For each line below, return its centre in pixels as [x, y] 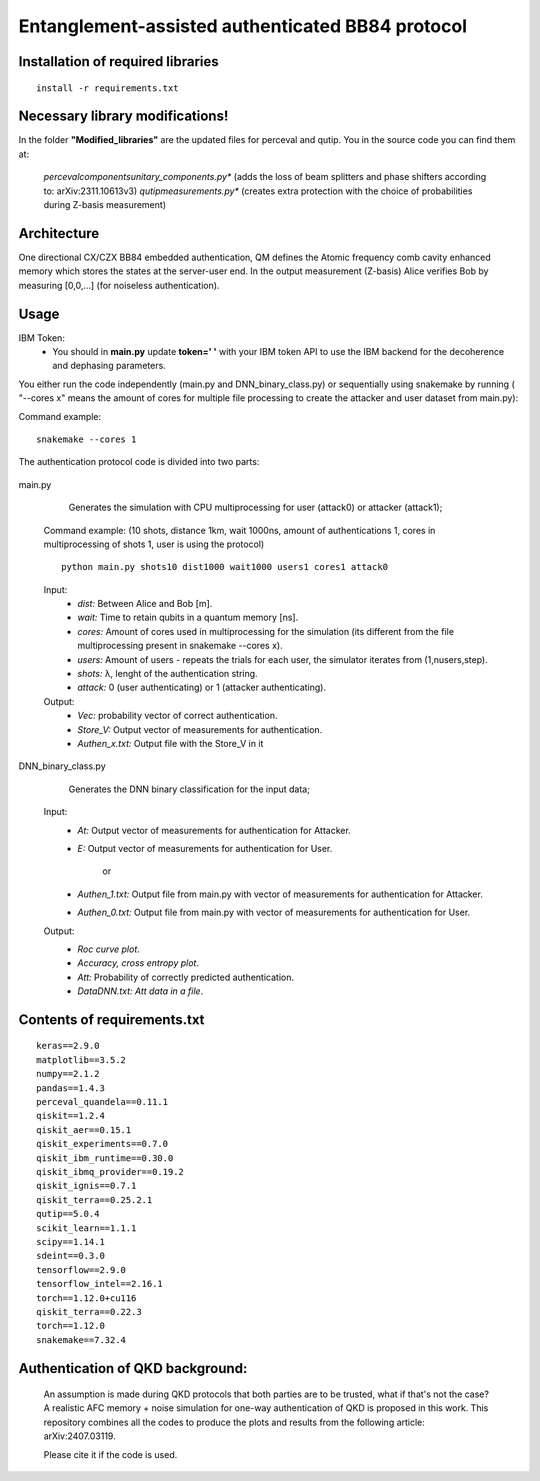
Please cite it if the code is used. [110, 1454]
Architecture [59, 233]
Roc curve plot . [108, 949]
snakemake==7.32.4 [81, 1339]
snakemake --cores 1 [86, 439]
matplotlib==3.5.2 [81, 1059]
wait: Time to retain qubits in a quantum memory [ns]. [188, 617]
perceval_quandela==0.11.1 [102, 1102]
